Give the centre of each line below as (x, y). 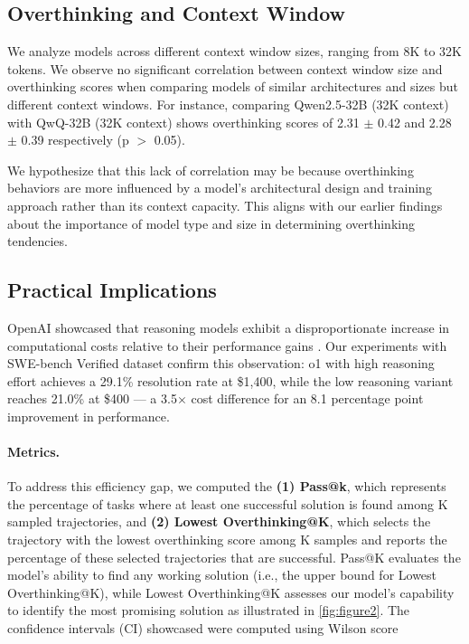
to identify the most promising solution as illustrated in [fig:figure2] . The (209, 610)
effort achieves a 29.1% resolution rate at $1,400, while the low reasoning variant (230, 380)
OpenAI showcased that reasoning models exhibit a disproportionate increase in (229, 327)
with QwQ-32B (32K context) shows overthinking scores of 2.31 (183, 122)
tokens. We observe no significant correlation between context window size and (225, 68)
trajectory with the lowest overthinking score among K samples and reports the (227, 540)
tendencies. (38, 241)
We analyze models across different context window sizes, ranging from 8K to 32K (234, 51)
